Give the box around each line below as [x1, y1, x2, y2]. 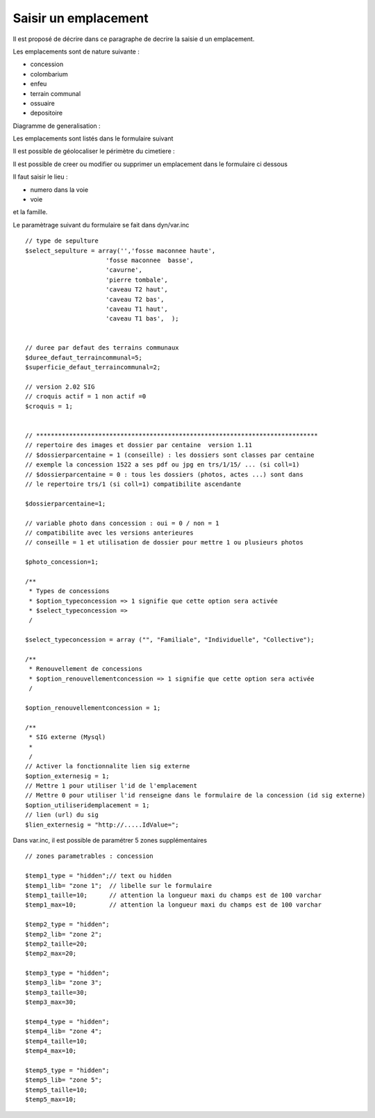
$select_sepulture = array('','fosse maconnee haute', [25, 247, 216, 254]
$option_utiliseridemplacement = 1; [25, 801, 150, 809]
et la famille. [12, 208, 48, 216]
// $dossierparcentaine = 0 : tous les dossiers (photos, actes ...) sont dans [25, 470, 303, 478]
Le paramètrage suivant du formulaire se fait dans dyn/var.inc [12, 220, 190, 229]
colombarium [30, 70, 69, 78]
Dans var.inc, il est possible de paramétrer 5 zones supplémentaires [12, 836, 208, 845]
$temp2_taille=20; [25, 939, 88, 948]
